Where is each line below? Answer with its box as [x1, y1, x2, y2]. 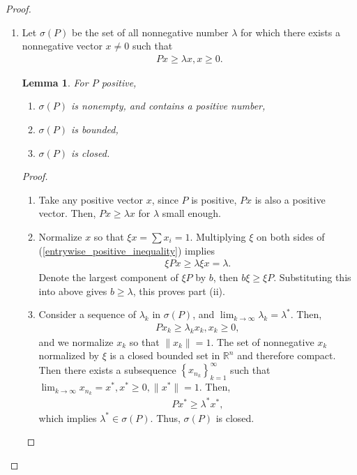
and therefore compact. [237, 348, 336, 363]
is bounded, [71, 122, 119, 136]
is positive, [191, 192, 237, 206]
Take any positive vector [38, 192, 144, 206]
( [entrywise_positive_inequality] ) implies [38, 243, 215, 257]
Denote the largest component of [38, 270, 178, 285]
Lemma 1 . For [22, 75, 89, 89]
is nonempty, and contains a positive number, [71, 98, 266, 113]
